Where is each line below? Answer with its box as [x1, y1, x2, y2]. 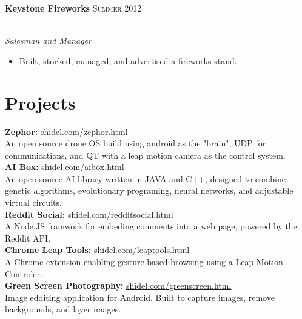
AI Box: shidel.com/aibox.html [5, 160, 124, 173]
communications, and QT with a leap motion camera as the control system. [5, 148, 286, 161]
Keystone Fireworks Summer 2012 [5, 2, 142, 14]
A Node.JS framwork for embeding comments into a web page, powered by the [5, 220, 297, 232]
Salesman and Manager [5, 34, 92, 47]
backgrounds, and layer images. [5, 303, 121, 315]
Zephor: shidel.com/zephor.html [5, 125, 128, 137]
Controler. [5, 267, 42, 280]
